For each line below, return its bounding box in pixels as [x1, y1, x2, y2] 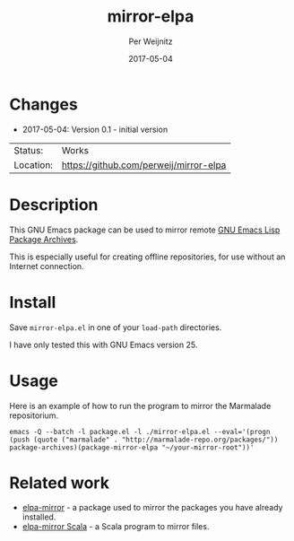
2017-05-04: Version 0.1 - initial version [22, 124, 169, 135]
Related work [9, 473, 110, 493]
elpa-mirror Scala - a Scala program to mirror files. [22, 521, 210, 532]
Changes [9, 94, 78, 114]
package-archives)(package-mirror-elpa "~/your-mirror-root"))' [9, 442, 255, 452]
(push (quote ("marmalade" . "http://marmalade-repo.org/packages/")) [9, 435, 279, 444]
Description [9, 195, 99, 214]
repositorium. [9, 410, 59, 421]
